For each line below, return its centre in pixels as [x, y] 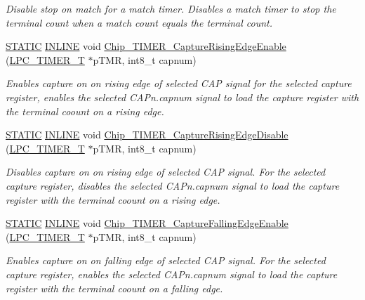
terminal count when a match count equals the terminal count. [139, 22]
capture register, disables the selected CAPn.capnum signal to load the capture [173, 185]
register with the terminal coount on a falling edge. [114, 288]
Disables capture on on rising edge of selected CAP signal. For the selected [166, 172]
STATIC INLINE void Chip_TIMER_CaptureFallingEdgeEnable [147, 223]
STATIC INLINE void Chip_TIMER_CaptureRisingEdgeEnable [146, 46]
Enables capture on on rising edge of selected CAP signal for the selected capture [179, 83]
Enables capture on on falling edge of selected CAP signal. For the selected [166, 260]
